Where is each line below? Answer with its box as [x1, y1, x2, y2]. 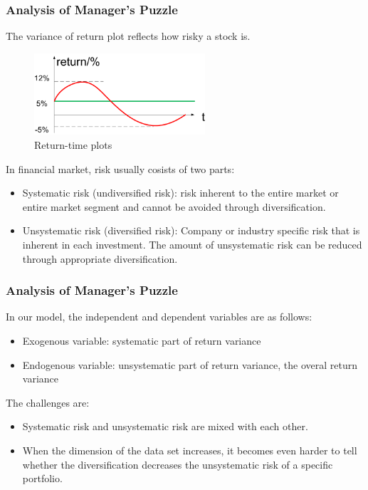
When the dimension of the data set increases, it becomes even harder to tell [22, 442, 357, 457]
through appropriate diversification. [22, 251, 178, 266]
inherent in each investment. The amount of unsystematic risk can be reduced [22, 236, 362, 251]
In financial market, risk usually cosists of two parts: [6, 161, 235, 176]
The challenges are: [6, 395, 90, 410]
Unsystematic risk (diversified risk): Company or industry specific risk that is [22, 223, 360, 238]
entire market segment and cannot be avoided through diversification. [22, 199, 326, 214]
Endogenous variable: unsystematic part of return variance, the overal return [22, 357, 357, 372]
